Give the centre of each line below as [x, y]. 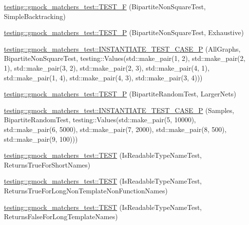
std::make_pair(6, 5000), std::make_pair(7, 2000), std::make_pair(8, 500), [115, 129]
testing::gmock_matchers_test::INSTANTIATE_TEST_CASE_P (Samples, [119, 110]
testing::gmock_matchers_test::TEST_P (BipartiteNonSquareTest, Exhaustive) [124, 32]
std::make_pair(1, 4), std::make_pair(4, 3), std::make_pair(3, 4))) [103, 77]
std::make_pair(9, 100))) [41, 139]
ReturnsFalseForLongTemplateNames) [61, 216]
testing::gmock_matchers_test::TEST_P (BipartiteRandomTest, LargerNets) [120, 94]
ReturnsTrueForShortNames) [47, 164]
